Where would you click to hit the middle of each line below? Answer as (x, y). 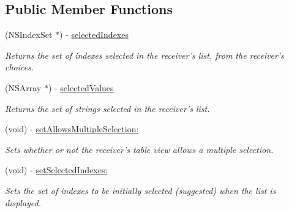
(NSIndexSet (29, 35)
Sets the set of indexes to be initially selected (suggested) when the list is (141, 190)
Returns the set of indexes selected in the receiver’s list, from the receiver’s (144, 55)
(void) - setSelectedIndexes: (56, 170)
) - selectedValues (81, 87)
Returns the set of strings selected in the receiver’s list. (107, 108)
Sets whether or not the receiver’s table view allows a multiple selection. (139, 149)
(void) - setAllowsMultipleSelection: (72, 129)
